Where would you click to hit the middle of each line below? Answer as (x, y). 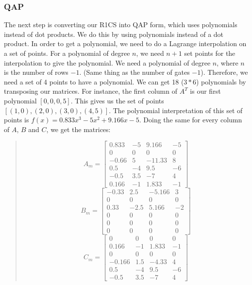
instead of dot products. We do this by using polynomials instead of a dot (114, 34)
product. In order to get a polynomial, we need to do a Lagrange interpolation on (125, 43)
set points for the (210, 53)
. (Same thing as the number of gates (134, 72)
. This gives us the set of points (117, 100)
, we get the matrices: (78, 129)
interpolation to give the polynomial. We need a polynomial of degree (107, 62)
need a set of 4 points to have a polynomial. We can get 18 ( (94, 81)
